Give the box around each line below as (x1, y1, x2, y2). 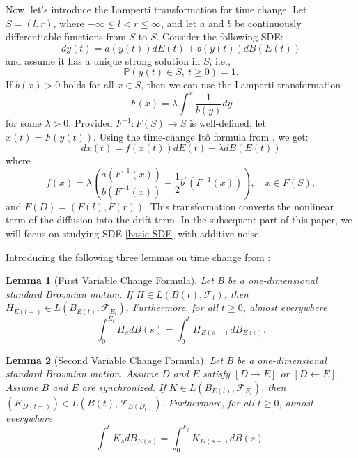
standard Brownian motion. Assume (6, 366, 159, 381)
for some (6, 116, 42, 130)
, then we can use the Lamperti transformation (141, 77, 341, 92)
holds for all (63, 77, 114, 92)
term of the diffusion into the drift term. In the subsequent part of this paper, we (6, 212, 352, 227)
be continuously (234, 15, 302, 30)
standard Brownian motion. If (6, 286, 133, 301)
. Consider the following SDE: (156, 29, 283, 44)
